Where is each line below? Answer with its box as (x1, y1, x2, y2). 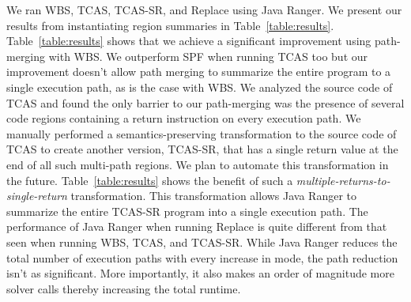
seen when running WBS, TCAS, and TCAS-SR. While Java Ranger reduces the (6, 233, 398, 250)
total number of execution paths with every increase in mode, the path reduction (6, 249, 398, 266)
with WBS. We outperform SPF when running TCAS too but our (48, 47, 368, 64)
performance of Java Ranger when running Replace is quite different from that (6, 218, 387, 235)
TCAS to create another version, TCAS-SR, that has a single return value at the (6, 141, 398, 157)
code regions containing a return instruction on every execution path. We (6, 110, 361, 126)
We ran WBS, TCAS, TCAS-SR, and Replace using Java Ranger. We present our (6, 2, 402, 17)
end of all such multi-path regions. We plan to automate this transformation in (6, 156, 389, 172)
